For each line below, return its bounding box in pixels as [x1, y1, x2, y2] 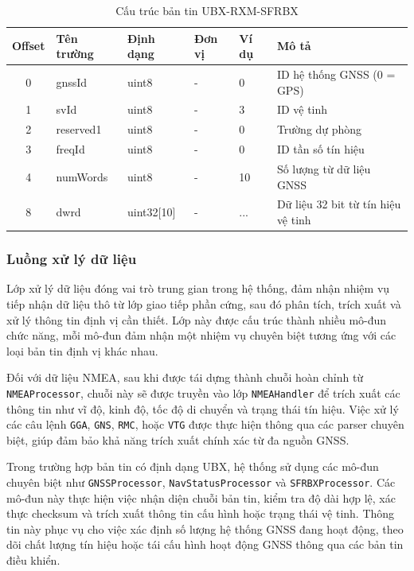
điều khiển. [6, 552, 61, 569]
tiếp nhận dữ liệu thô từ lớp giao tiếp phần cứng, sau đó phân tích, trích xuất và [6, 295, 401, 312]
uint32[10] [127, 204, 176, 220]
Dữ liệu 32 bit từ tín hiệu [276, 196, 401, 212]
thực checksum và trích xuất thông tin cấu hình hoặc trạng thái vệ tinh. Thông [6, 505, 395, 522]
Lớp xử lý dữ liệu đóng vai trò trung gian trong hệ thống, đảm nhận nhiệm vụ [6, 280, 390, 297]
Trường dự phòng [276, 121, 362, 138]
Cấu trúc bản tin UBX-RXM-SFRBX [115, 2, 299, 18]
